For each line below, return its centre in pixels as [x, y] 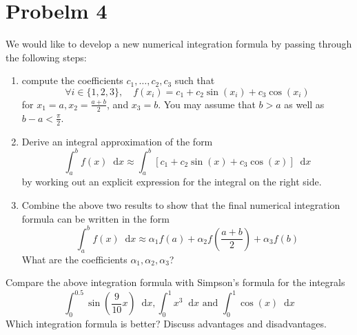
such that [195, 80]
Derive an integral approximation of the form [117, 141]
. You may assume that [207, 104]
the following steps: [46, 57]
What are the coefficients [74, 259]
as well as [304, 104]
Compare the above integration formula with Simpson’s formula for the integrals [175, 282]
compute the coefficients [72, 80]
